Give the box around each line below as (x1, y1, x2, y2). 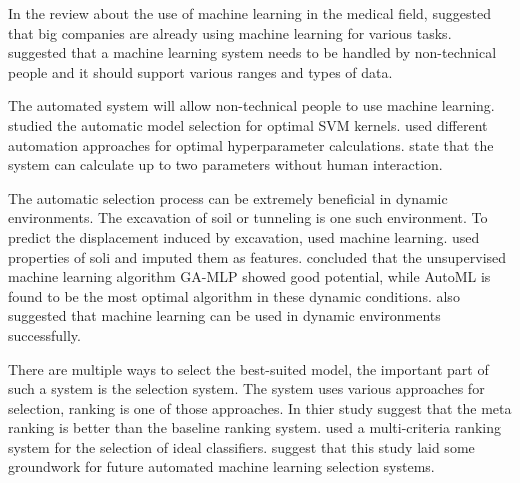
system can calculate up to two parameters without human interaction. (8, 154, 443, 175)
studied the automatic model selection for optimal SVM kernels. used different (8, 114, 488, 135)
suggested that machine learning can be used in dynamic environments (8, 305, 441, 326)
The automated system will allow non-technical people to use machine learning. (8, 95, 495, 116)
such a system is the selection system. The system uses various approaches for (8, 378, 485, 399)
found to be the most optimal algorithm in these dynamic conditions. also (8, 285, 460, 306)
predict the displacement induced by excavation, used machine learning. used (8, 226, 480, 247)
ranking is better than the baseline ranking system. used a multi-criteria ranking (8, 417, 501, 438)
